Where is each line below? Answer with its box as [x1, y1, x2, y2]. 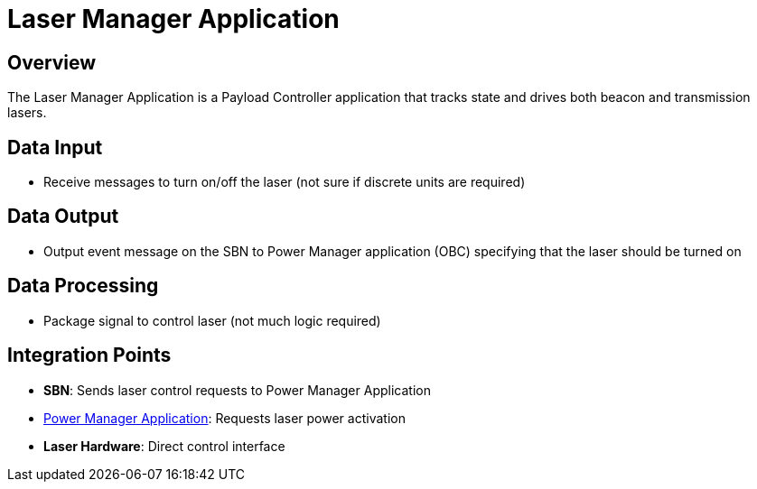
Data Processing [7, 274, 159, 298]
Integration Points [7, 344, 172, 367]
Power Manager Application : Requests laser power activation [43, 410, 406, 426]
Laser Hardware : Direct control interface [43, 438, 285, 454]
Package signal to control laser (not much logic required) [43, 312, 381, 328]
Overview [7, 51, 97, 74]
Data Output [7, 205, 119, 228]
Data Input [7, 135, 103, 159]
